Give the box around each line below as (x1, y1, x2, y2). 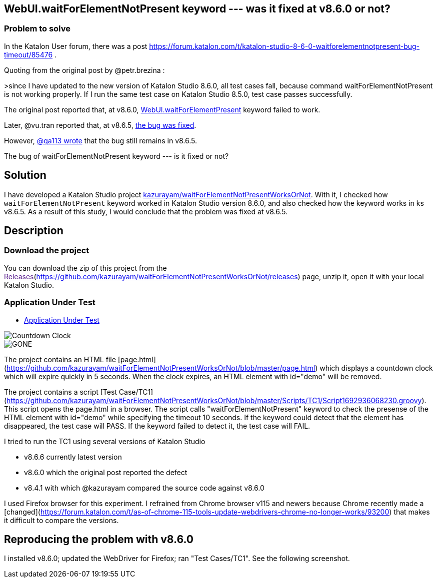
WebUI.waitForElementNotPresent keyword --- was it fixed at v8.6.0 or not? (4, 2, 390, 15)
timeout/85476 (4, 50, 53, 59)
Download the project (4, 245, 89, 256)
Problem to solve (4, 23, 70, 34)
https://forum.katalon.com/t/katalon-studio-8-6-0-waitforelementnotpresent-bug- (149, 41, 420, 50)
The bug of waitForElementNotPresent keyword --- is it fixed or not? (4, 151, 229, 160)
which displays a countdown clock (319, 363, 433, 372)
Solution (4, 169, 46, 182)
